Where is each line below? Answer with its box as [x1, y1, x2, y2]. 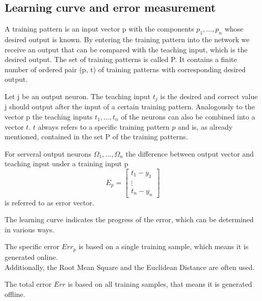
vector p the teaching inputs [5, 111, 93, 122]
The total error [5, 279, 51, 289]
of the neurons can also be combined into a [121, 111, 255, 122]
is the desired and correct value [160, 91, 258, 101]
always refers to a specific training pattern [38, 121, 170, 132]
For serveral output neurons [5, 148, 92, 159]
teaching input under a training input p [5, 158, 128, 169]
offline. [5, 288, 25, 299]
